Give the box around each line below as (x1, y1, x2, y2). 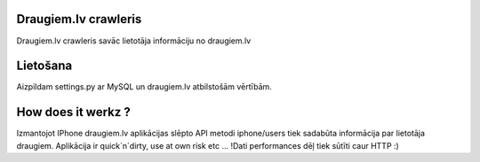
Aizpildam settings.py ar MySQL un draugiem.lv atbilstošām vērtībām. (16, 81, 273, 92)
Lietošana (16, 58, 73, 73)
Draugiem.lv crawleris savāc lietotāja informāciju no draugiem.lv (16, 35, 252, 46)
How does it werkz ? (16, 104, 131, 120)
